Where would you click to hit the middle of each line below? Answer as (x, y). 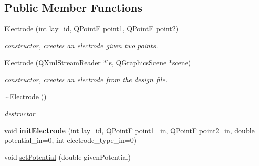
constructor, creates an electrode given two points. (81, 45)
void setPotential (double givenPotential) (67, 157)
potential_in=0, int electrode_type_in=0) (70, 140)
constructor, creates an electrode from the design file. (86, 79)
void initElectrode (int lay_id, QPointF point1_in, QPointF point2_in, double (129, 130)
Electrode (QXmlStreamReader (53, 62)
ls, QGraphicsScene (137, 62)
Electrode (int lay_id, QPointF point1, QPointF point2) (91, 29)
